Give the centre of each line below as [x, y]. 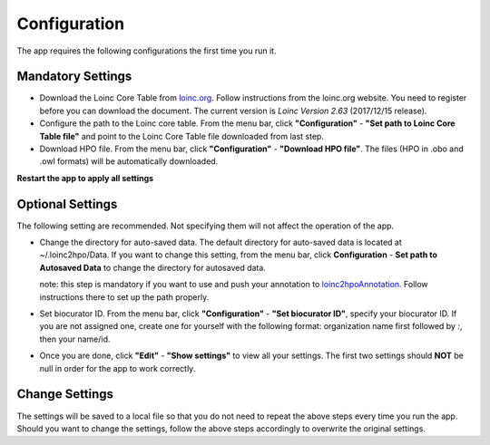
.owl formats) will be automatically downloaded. [129, 161]
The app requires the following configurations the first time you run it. [147, 51]
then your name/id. [75, 339]
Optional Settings [67, 204]
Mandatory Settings [74, 77]
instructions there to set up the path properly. [124, 297]
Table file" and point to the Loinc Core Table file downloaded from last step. [181, 136]
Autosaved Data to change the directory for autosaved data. [153, 267]
